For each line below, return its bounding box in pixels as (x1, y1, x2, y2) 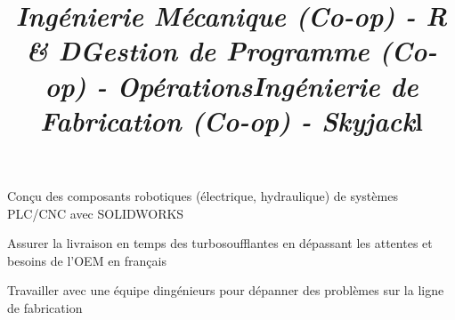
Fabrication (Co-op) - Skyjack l (40, 101, 423, 139)
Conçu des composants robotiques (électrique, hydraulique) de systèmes (7, 186, 398, 204)
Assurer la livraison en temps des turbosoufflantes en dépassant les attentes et (7, 234, 433, 252)
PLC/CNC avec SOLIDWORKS (7, 204, 184, 222)
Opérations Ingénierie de (117, 67, 418, 104)
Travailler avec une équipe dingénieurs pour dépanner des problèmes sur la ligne (7, 281, 444, 300)
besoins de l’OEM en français (7, 251, 167, 269)
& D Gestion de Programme (26, 32, 370, 69)
